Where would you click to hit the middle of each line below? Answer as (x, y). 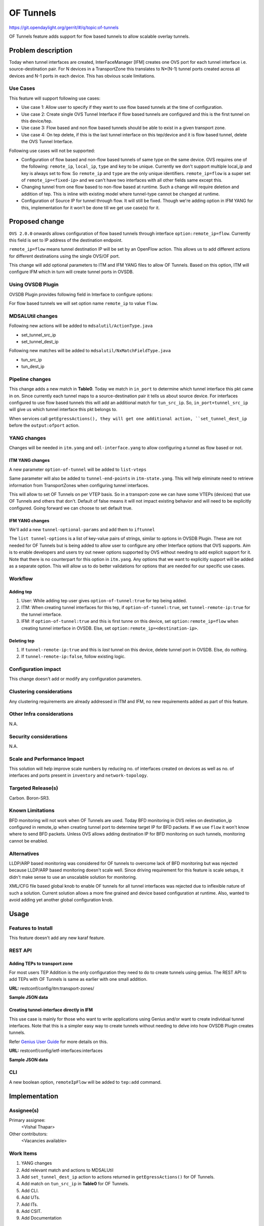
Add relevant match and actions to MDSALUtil (67, 1170)
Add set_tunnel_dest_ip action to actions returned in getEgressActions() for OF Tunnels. (118, 1176)
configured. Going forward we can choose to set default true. (71, 508)
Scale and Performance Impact (47, 759)
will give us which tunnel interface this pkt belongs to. (63, 409)
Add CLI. (30, 1190)
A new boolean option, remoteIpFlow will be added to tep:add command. (85, 1082)
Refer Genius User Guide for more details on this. (58, 1042)
